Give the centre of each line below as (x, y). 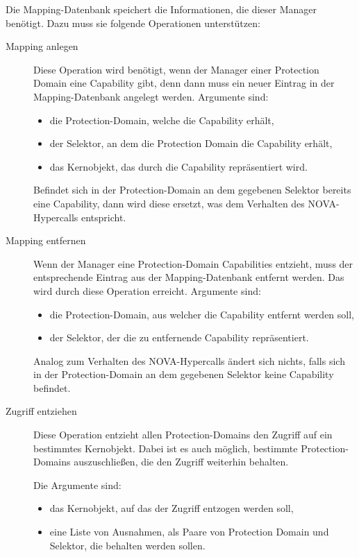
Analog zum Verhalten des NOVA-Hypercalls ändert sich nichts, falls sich (189, 360)
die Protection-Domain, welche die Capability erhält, (162, 120)
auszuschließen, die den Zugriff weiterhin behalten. (181, 462)
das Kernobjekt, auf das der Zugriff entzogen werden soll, (172, 508)
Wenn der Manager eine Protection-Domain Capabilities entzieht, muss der (193, 263)
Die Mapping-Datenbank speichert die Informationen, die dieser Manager (161, 9)
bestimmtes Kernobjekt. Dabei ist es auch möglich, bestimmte (166, 448)
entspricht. (103, 217)
